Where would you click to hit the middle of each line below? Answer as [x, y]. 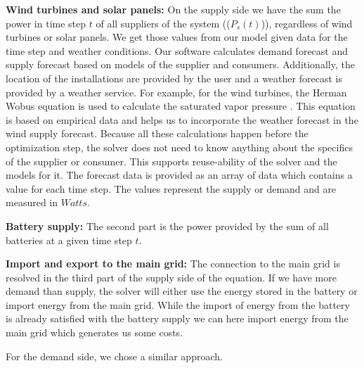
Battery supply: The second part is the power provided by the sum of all [167, 226]
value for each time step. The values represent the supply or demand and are [171, 188]
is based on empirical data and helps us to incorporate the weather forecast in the [182, 119]
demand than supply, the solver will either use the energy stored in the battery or [182, 291]
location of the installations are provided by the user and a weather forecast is [174, 78]
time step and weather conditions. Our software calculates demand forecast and [177, 50]
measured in [32, 202]
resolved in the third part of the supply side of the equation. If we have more [171, 277]
